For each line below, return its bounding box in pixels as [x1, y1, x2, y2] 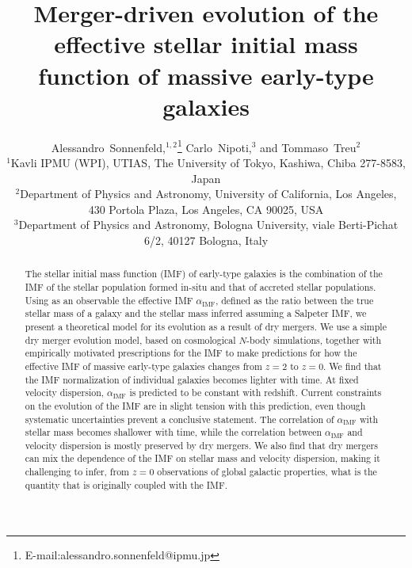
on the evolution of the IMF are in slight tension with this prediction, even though [25, 398, 366, 412]
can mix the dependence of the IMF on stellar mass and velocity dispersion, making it [25, 452, 380, 465]
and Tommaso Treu [260, 139, 357, 155]
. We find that [323, 359, 382, 372]
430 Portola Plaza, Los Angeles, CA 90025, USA [88, 200, 324, 217]
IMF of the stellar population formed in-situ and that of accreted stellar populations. [25, 280, 376, 293]
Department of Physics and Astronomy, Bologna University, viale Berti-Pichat [18, 216, 399, 233]
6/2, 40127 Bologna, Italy [143, 231, 269, 248]
